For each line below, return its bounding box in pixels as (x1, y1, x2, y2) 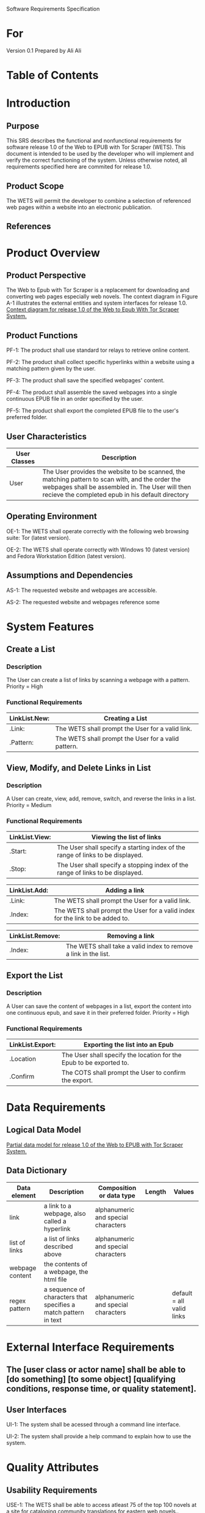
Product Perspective (6, 270, 87, 281)
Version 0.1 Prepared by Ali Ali (6, 47, 82, 54)
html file (43, 1275, 67, 1283)
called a (43, 1216, 67, 1225)
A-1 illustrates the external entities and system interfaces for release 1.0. (6, 300, 187, 307)
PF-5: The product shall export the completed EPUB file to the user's (6, 407, 179, 414)
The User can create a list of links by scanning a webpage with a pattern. (6, 677, 190, 684)
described (43, 1242, 73, 1251)
